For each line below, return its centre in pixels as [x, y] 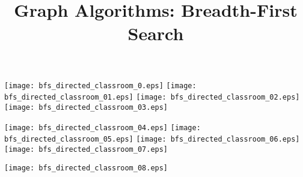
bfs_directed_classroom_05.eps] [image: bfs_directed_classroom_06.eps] [152, 139]
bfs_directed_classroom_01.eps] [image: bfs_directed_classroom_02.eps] [152, 97]
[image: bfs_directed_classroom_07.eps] [86, 149]
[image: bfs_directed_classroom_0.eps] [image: [100, 85]
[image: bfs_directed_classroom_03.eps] [86, 107]
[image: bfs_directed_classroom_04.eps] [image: [103, 127]
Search [156, 33]
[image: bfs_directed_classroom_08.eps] [86, 168]
